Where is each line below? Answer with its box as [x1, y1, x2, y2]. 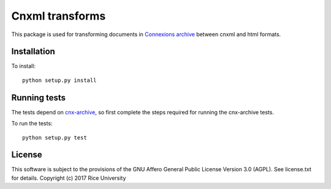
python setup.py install [22, 76, 97, 84]
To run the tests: [11, 120, 53, 127]
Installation [11, 46, 55, 57]
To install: [11, 62, 36, 70]
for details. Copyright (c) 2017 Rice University [11, 174, 126, 182]
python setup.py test [22, 134, 87, 141]
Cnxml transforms [11, 9, 106, 23]
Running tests [11, 92, 66, 103]
